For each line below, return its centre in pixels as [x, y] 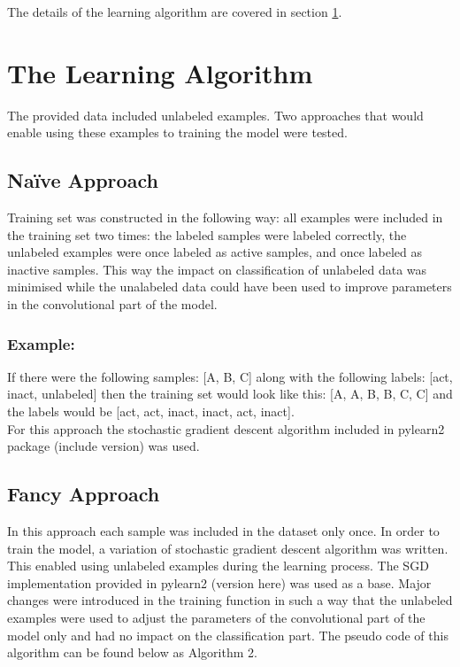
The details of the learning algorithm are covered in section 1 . [175, 12]
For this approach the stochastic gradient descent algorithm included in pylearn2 [226, 428]
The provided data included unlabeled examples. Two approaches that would [215, 115]
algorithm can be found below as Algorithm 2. [132, 652]
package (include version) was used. [103, 446]
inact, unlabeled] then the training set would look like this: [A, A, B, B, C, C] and [230, 394]
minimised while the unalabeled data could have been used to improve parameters [230, 287]
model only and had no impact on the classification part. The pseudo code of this [228, 635]
